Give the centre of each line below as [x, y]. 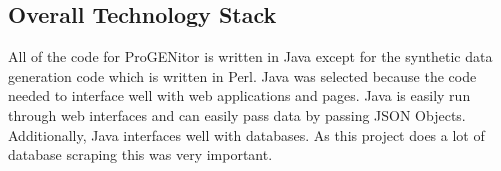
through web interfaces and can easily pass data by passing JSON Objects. [237, 114]
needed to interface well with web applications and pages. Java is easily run [239, 95]
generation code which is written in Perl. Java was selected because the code [242, 75]
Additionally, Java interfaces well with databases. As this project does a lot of [246, 134]
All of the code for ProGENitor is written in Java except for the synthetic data [250, 56]
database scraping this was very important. [140, 154]
